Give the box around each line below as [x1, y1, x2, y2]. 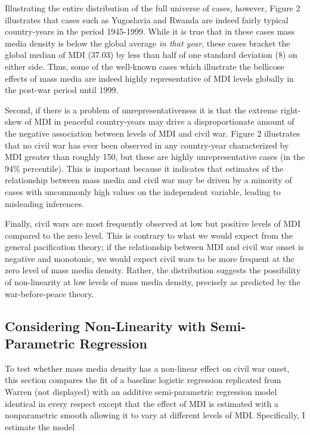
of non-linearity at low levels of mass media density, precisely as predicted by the [5, 276, 300, 288]
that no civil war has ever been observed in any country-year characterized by [5, 138, 289, 151]
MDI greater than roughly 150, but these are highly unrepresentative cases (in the [5, 150, 305, 163]
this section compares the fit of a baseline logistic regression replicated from [5, 374, 281, 386]
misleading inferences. [5, 197, 84, 209]
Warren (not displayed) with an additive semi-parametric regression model [5, 385, 277, 398]
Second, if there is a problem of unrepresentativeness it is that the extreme [5, 103, 278, 116]
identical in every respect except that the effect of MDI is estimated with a [5, 397, 278, 409]
